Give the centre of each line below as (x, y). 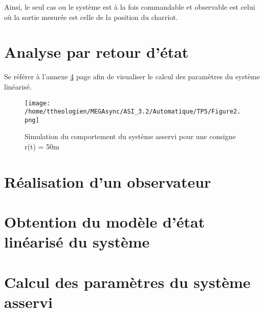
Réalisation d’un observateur (108, 181)
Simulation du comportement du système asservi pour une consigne (130, 136)
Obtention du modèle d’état (105, 222)
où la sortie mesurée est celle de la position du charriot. (91, 17)
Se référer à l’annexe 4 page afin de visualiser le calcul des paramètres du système (132, 76)
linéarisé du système (77, 242)
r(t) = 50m (42, 147)
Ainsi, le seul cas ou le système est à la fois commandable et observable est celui (130, 7)
